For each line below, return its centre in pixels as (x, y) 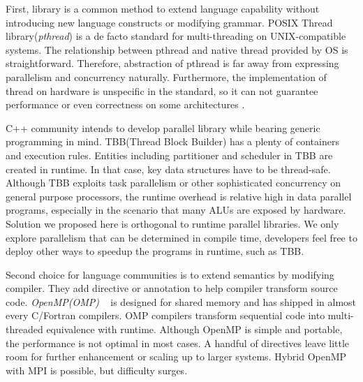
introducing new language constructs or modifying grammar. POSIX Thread (169, 22)
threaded (24, 329)
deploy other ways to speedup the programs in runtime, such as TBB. (155, 251)
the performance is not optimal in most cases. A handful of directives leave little (178, 343)
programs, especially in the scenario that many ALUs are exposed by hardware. (176, 210)
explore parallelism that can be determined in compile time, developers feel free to (181, 237)
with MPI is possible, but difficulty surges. (97, 370)
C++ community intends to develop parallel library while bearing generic (163, 127)
